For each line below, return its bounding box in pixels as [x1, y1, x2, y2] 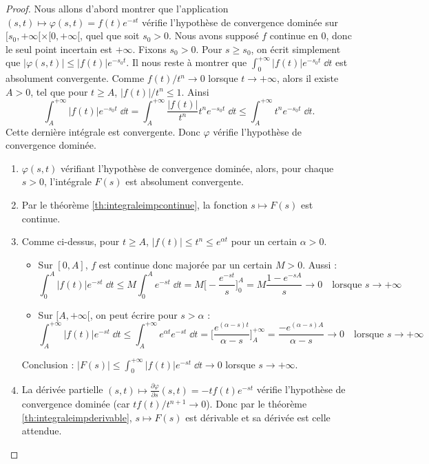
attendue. [21, 423, 62, 438]
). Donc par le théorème [206, 397, 307, 411]
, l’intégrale [44, 174, 92, 189]
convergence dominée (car [21, 397, 130, 411]
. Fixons [132, 41, 167, 56]
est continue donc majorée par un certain [98, 257, 273, 271]
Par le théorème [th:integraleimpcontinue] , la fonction [21, 198, 248, 212]
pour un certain [231, 234, 297, 249]
